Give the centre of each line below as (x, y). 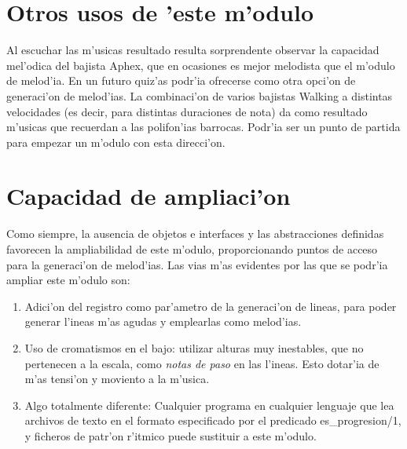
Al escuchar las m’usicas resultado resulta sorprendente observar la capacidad (193, 50)
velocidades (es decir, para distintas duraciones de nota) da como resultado (187, 111)
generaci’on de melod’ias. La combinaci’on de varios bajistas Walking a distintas (200, 95)
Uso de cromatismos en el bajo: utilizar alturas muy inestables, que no (194, 347)
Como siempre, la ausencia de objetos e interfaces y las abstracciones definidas (195, 234)
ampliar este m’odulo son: (68, 280)
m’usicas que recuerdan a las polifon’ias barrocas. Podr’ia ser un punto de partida (203, 127)
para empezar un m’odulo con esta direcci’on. (116, 142)
